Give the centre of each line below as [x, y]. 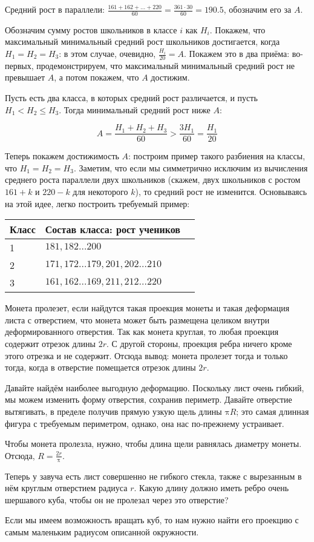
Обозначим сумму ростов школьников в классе [91, 29]
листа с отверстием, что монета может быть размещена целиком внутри [137, 319]
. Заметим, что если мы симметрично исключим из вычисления [191, 167]
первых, [19, 65]
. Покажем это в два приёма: [237, 54]
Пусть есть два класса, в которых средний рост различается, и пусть [131, 98]
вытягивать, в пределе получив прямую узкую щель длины [113, 411]
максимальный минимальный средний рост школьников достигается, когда [142, 41]
